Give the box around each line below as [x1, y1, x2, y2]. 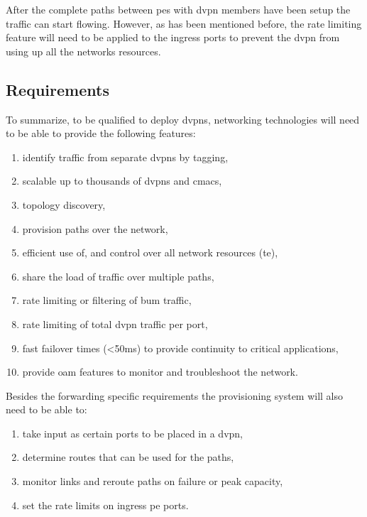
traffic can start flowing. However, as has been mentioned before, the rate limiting [6, 16, 362, 31]
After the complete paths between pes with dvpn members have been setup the [6, 2, 351, 16]
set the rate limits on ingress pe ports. [22, 497, 189, 512]
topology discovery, [22, 197, 106, 212]
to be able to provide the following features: [6, 126, 196, 141]
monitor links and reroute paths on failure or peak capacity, [22, 474, 283, 489]
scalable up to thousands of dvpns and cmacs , [22, 173, 222, 188]
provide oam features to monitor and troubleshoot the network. [22, 364, 298, 379]
